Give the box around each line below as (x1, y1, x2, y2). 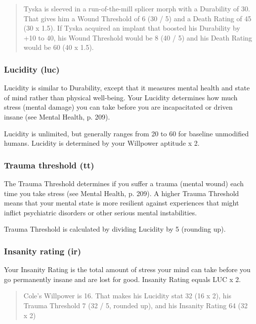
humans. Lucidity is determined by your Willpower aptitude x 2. (4, 138, 200, 148)
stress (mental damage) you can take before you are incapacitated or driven (4, 102, 233, 112)
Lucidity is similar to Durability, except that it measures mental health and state (4, 82, 250, 93)
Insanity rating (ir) (4, 244, 81, 257)
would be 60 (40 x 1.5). (23, 42, 94, 52)
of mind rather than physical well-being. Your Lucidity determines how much (4, 92, 238, 102)
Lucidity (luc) (4, 63, 60, 75)
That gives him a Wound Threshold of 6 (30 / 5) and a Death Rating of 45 (23, 13, 252, 23)
